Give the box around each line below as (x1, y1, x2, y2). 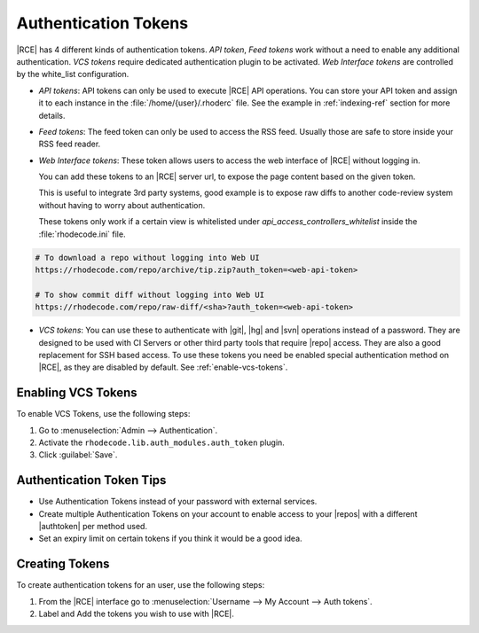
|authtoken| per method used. (38, 521, 148, 532)
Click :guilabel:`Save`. (38, 449, 118, 460)
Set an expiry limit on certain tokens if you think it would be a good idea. (38, 533, 302, 544)
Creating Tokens (16, 557, 110, 572)
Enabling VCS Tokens (16, 386, 137, 401)
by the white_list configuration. (16, 69, 130, 80)
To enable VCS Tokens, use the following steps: (16, 409, 191, 419)
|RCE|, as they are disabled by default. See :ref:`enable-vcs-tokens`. (38, 362, 288, 372)
